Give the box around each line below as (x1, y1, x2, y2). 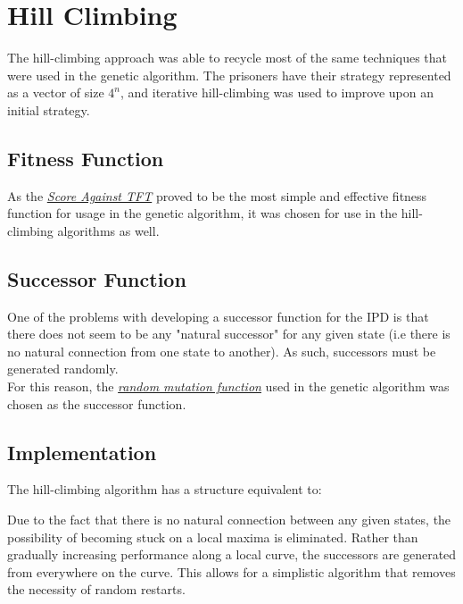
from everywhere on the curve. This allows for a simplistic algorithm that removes (7, 562, 456, 581)
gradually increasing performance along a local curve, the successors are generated (7, 545, 457, 564)
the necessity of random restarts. (7, 580, 186, 599)
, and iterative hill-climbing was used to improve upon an (120, 83, 434, 102)
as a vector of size (7, 83, 104, 102)
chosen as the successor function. (7, 394, 186, 413)
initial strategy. (7, 100, 90, 119)
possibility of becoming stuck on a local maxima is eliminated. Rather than (7, 527, 418, 546)
